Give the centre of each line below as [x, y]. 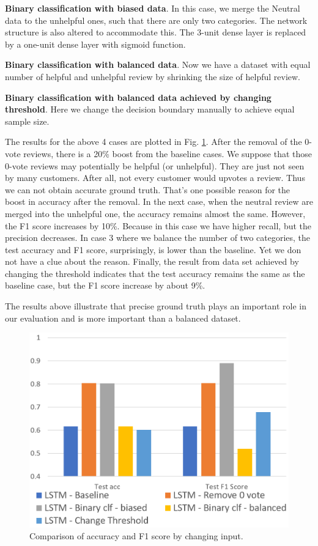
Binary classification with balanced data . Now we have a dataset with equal [158, 65]
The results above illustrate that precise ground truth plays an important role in [156, 306]
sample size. [27, 121]
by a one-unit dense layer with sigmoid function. [95, 44]
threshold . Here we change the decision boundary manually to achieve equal [150, 109]
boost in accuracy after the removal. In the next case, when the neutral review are [159, 201]
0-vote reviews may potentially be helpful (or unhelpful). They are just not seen [155, 165]
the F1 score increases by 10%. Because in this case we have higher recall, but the [158, 225]
